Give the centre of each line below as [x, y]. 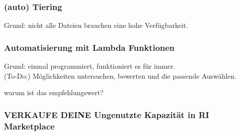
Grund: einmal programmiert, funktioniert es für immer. [90, 66]
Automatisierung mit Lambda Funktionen [89, 47]
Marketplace [29, 126]
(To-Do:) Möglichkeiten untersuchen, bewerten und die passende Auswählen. [120, 75]
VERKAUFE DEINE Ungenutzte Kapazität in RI [107, 114]
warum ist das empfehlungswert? [54, 92]
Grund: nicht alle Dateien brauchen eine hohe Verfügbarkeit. [96, 25]
